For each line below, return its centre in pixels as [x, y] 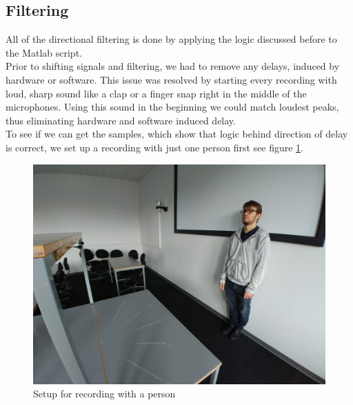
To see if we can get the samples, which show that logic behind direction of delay [177, 134]
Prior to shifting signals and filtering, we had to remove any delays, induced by [173, 66]
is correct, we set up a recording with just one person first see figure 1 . [154, 147]
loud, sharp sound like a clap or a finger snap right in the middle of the [156, 93]
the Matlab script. [44, 52]
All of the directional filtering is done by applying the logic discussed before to [171, 39]
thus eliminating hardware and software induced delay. [121, 120]
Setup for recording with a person [104, 394]
